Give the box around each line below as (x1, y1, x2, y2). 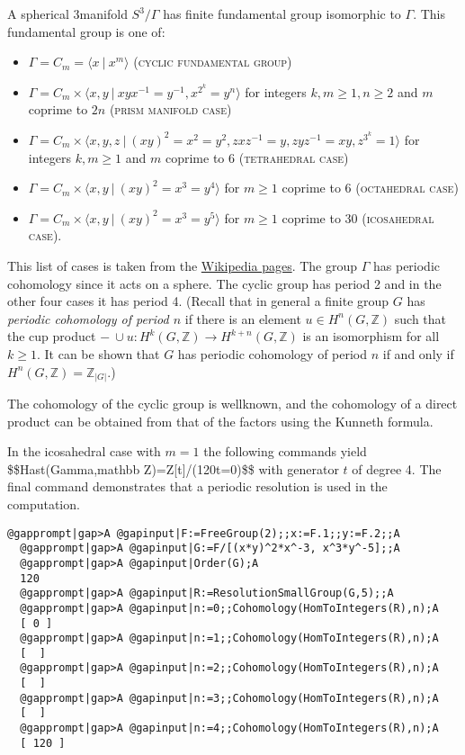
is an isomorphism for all (302, 327, 440, 346)
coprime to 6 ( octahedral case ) (282, 178, 459, 197)
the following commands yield (203, 442, 367, 461)
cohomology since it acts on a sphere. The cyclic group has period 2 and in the (7, 274, 442, 292)
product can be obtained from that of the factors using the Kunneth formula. (7, 411, 434, 430)
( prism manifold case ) (109, 100, 232, 119)
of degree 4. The (352, 459, 442, 478)
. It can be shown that (36, 344, 160, 363)
